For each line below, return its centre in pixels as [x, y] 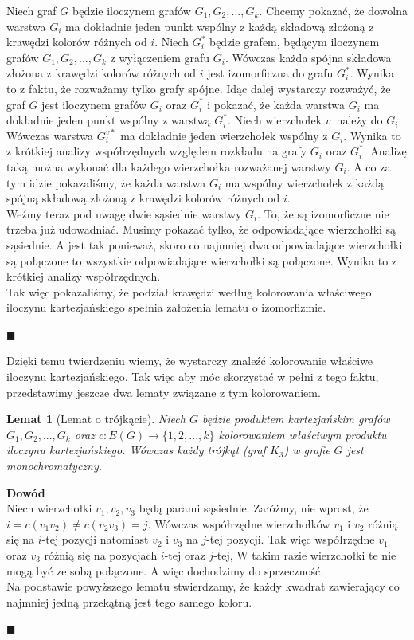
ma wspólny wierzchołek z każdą [304, 182]
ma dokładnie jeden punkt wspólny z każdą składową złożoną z [220, 26]
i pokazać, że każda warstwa [276, 104]
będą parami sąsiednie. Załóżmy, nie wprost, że [254, 508]
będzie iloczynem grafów [131, 10]
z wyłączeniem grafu [160, 57]
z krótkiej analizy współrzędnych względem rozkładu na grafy [157, 151]
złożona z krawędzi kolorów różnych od [102, 73]
